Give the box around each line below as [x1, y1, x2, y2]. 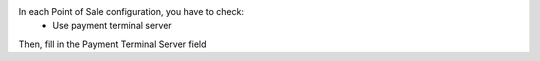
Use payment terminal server [52, 20, 172, 32]
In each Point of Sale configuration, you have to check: [18, 6, 245, 17]
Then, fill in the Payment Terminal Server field [18, 38, 207, 50]
